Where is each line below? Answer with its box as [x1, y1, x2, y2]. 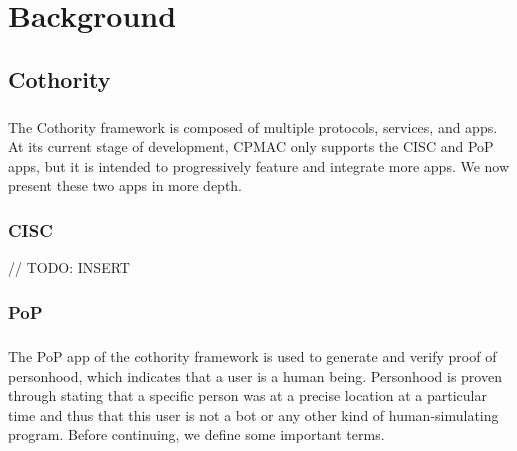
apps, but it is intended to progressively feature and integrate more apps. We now [8, 155, 510, 176]
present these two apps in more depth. [8, 175, 243, 196]
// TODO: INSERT [8, 257, 130, 278]
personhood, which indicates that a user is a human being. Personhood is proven [8, 365, 502, 386]
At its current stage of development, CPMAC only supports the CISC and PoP [8, 136, 494, 157]
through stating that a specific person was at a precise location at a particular [8, 385, 487, 406]
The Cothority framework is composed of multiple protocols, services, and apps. [8, 116, 498, 137]
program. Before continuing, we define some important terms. [8, 424, 385, 445]
